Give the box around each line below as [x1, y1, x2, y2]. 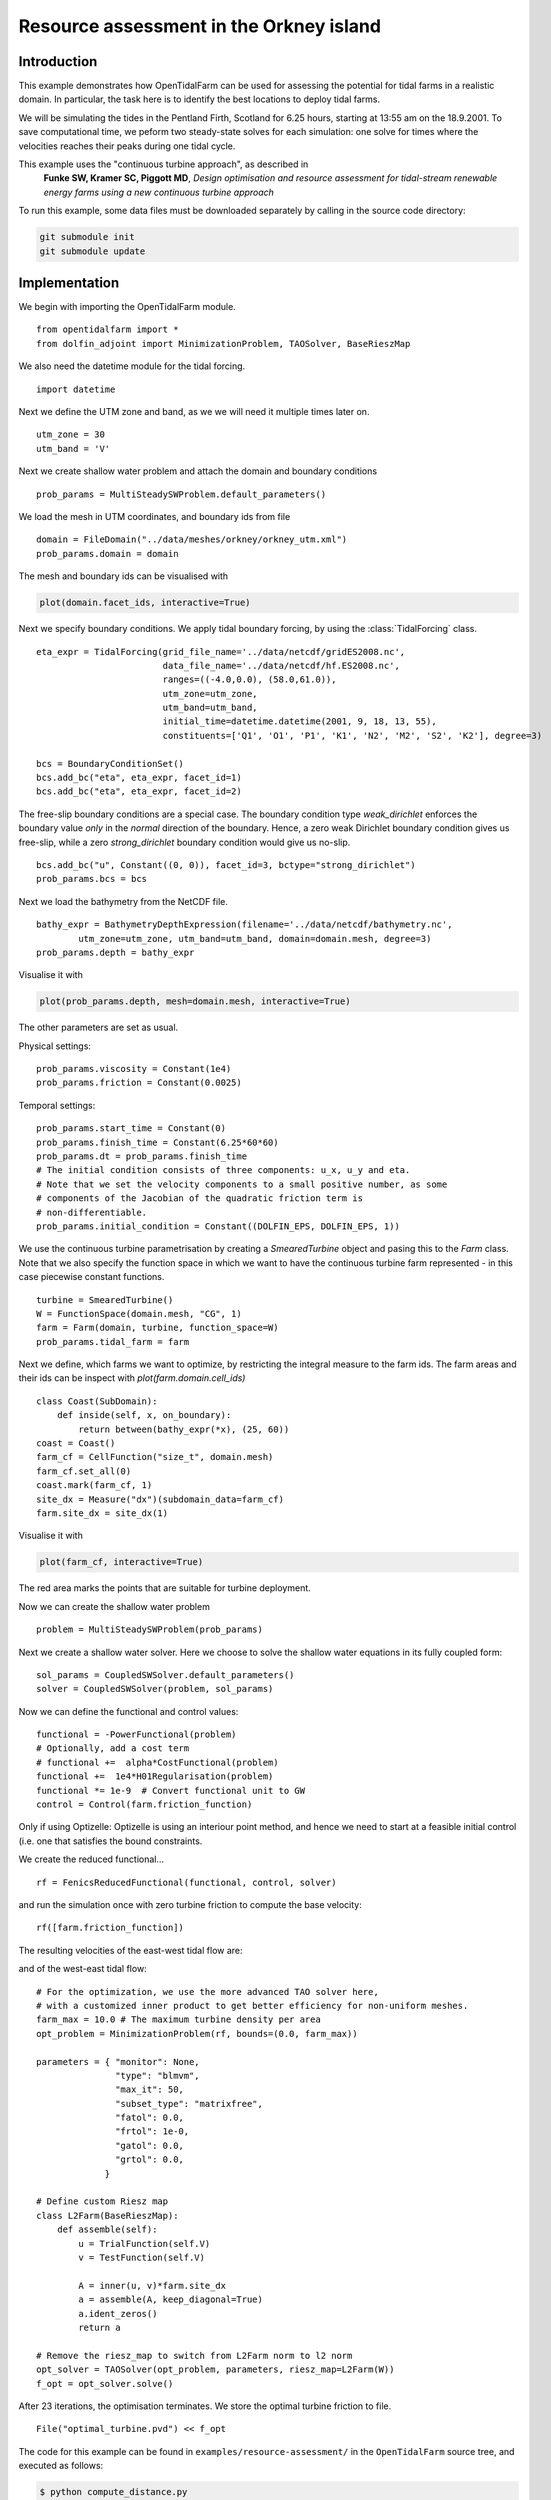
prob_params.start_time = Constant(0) [36, 1123, 227, 1134]
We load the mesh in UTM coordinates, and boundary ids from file [18, 510, 291, 522]
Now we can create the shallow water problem [18, 1600, 210, 1612]
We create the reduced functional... [18, 1853, 165, 1865]
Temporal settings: [18, 1099, 96, 1111]
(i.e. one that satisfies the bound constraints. [18, 1835, 203, 1847]
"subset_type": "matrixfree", [115, 2098, 264, 2109]
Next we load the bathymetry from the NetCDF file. [18, 895, 229, 907]
